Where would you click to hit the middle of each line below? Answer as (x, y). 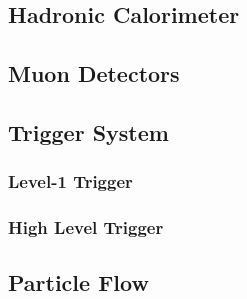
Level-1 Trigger (70, 181)
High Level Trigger (86, 227)
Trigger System (88, 131)
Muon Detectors (94, 73)
